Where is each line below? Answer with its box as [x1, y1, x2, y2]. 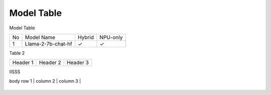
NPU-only [99, 34, 123, 41]
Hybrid [78, 34, 94, 41]
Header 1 [12, 59, 34, 66]
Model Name [25, 34, 55, 41]
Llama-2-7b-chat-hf [25, 40, 72, 47]
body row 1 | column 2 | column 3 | [9, 78, 81, 84]
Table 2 [9, 50, 25, 56]
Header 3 [66, 59, 89, 66]
